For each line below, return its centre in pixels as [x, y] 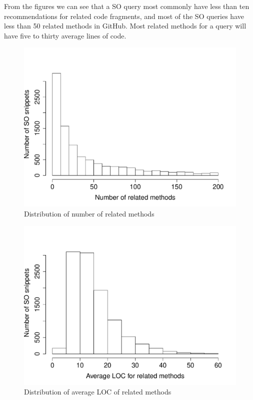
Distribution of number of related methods [89, 213]
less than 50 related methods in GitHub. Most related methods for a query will [125, 26]
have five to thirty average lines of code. [65, 35]
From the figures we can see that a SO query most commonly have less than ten [127, 6]
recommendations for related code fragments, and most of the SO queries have [124, 16]
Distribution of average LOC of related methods [98, 392]
